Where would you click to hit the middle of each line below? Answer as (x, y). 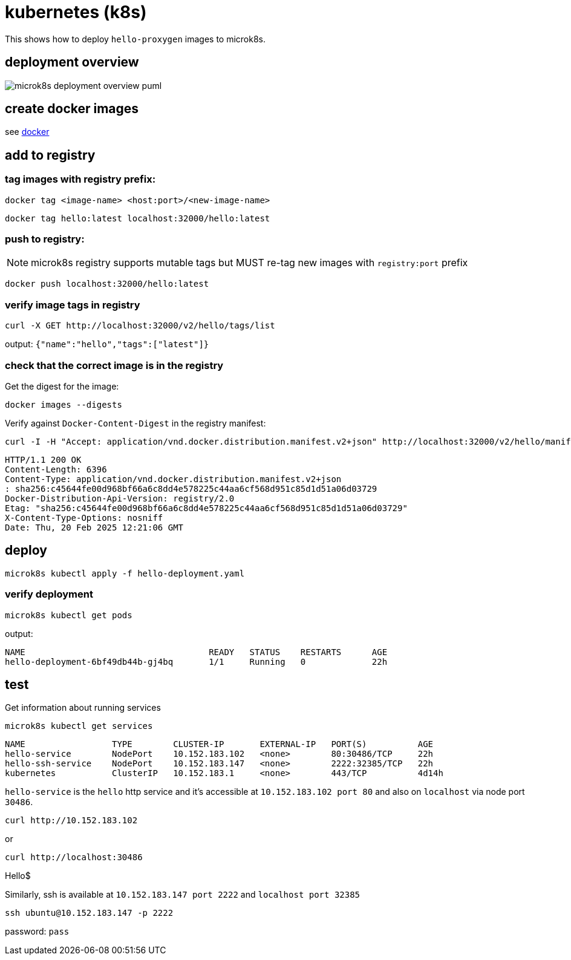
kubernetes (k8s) (76, 12)
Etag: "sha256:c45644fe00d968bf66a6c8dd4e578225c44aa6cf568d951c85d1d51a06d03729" (206, 508)
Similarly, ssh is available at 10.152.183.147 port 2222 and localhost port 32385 (183, 895)
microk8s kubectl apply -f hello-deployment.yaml (125, 573)
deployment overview (72, 62)
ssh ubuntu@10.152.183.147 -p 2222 (89, 913)
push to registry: (45, 239)
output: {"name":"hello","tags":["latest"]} (107, 344)
